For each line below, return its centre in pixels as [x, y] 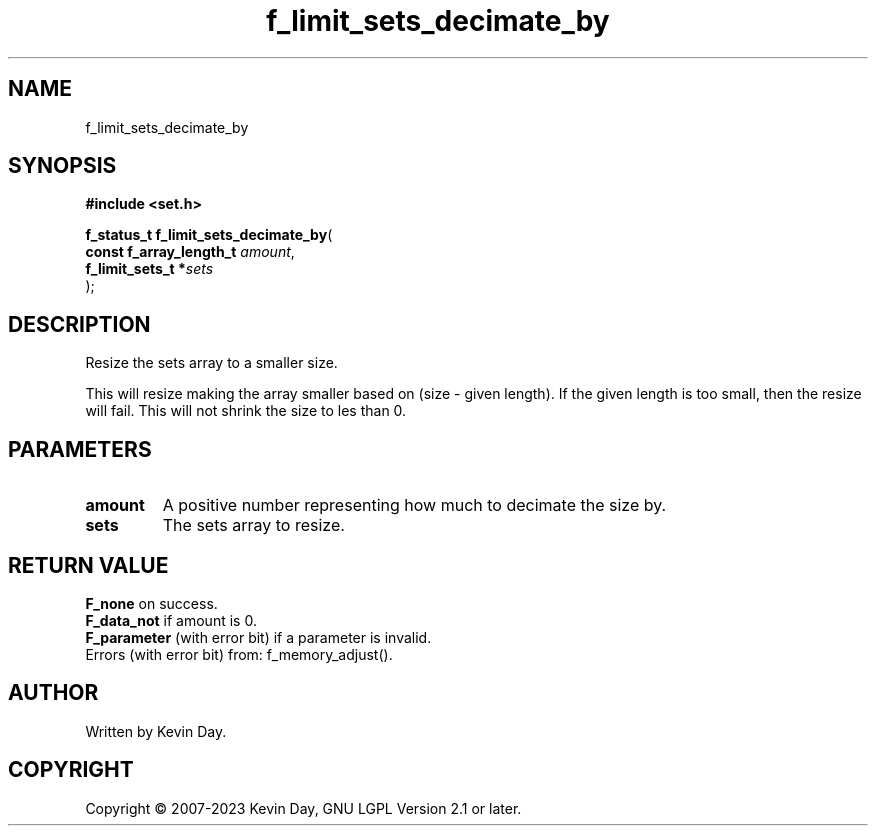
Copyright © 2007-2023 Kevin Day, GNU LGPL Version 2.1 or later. [303, 808]
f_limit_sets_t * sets [149, 269]
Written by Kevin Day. [156, 731]
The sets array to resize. [253, 525]
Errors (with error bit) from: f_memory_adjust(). [239, 654]
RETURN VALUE [88, 565]
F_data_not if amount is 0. [171, 620]
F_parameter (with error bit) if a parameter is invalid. [258, 637]
